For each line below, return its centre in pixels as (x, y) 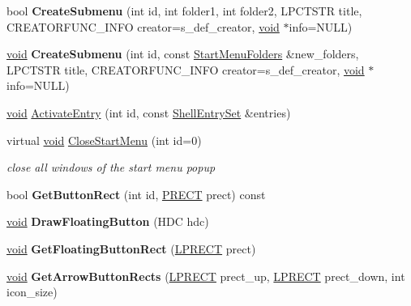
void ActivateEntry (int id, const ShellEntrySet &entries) (149, 112)
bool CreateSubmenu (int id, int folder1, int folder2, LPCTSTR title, (184, 11)
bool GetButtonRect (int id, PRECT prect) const (136, 194)
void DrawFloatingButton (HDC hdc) (108, 221)
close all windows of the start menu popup (111, 167)
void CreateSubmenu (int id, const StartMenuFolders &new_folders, (183, 54)
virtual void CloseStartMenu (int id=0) (104, 140)
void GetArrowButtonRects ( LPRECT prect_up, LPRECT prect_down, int (206, 276)
